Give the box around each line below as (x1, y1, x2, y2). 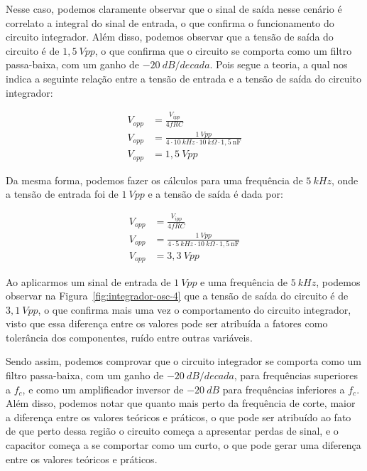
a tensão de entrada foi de (6, 186, 119, 201)
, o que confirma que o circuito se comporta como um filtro (94, 43, 352, 58)
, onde (331, 172, 358, 187)
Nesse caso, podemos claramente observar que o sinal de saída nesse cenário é (6, 1, 342, 16)
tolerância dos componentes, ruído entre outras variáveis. (6, 329, 253, 344)
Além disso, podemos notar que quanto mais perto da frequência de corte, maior (6, 396, 356, 411)
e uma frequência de (200, 274, 288, 289)
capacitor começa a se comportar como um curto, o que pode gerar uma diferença (6, 438, 361, 453)
